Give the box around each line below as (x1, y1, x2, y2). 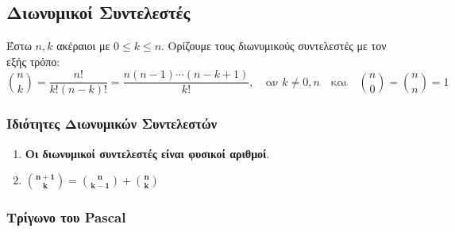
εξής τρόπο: (6, 52, 60, 69)
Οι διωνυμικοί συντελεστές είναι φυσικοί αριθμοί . (25, 145, 270, 161)
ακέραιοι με (56, 37, 110, 54)
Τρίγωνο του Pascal (6, 207, 126, 227)
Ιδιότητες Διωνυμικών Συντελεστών (6, 114, 218, 133)
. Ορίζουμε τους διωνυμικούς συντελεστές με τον (161, 37, 387, 54)
